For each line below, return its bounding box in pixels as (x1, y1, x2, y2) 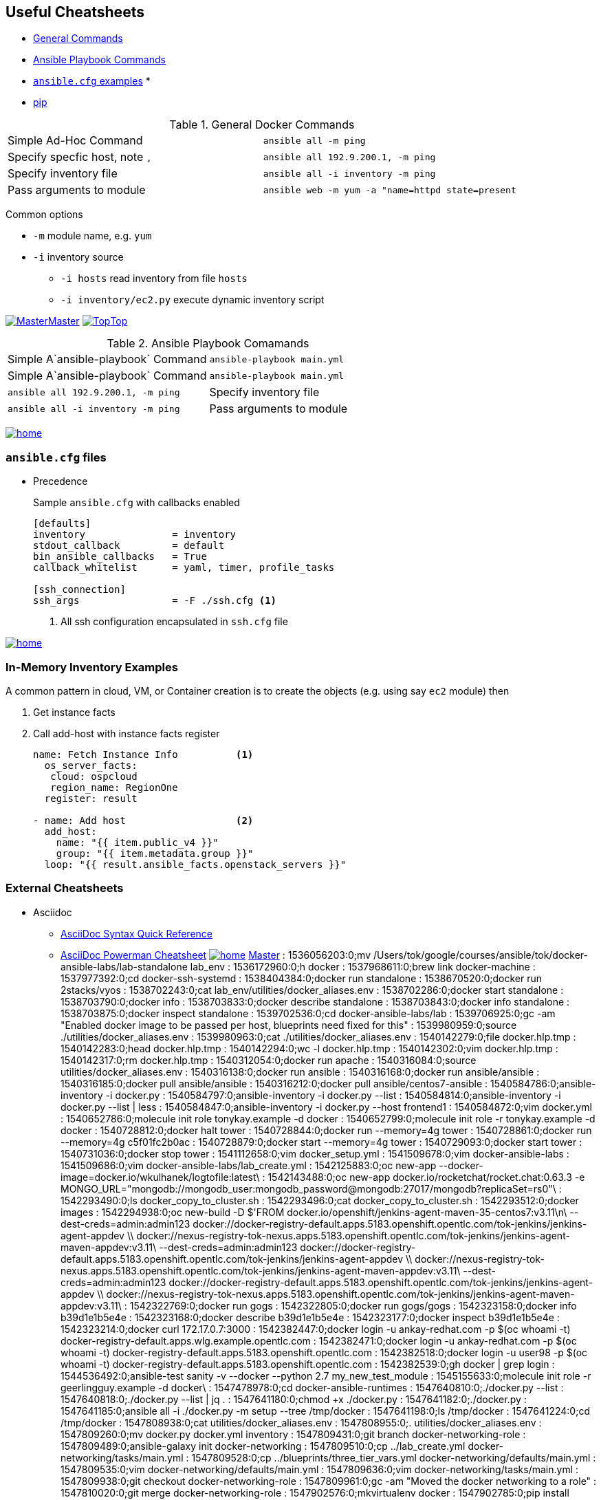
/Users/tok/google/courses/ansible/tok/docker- (373, 948, 589, 961)
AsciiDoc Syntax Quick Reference (61, 927, 212, 939)
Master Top (47, 315, 128, 327)
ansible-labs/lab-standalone (61, 960, 188, 972)
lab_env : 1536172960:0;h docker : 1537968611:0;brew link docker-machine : (190, 960, 536, 972)
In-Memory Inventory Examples (6, 660, 178, 674)
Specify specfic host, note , (8, 150, 152, 164)
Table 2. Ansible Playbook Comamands (107, 336, 309, 351)
